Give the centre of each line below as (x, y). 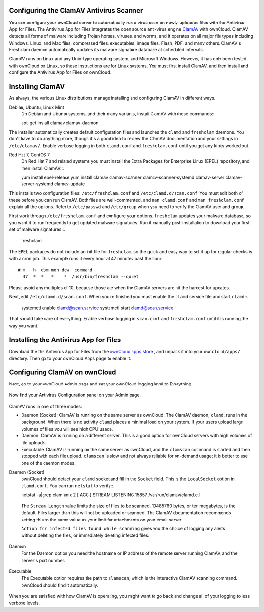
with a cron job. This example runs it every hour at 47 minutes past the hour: (86, 258)
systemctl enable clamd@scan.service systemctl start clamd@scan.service (97, 308)
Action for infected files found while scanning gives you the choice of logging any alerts (123, 528)
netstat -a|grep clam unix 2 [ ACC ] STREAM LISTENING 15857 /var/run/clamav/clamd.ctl (111, 495)
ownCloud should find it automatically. (60, 585)
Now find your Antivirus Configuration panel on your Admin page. (75, 395)
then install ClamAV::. (43, 168)
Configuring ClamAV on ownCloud (63, 372)
